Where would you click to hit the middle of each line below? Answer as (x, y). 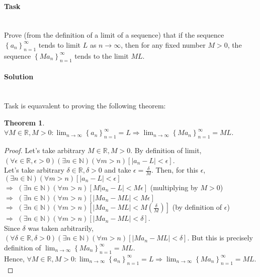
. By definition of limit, (166, 150)
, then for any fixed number (163, 44)
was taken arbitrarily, (61, 228)
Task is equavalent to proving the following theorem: (85, 105)
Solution (19, 77)
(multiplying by (174, 187)
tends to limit (60, 44)
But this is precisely (222, 238)
